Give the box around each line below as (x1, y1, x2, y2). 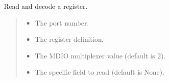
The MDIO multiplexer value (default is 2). (35, 50, 166, 60)
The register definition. (35, 34, 104, 44)
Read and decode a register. (4, 1, 88, 11)
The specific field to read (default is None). (35, 67, 165, 77)
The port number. (35, 17, 89, 27)
